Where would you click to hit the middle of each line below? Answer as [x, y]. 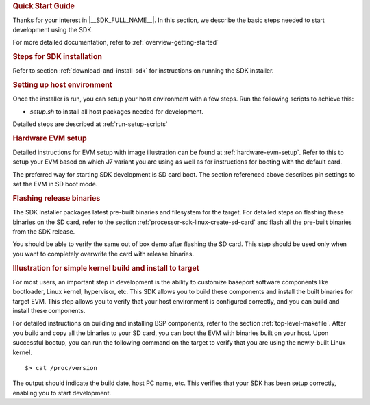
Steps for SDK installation [58, 56]
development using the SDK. [53, 29]
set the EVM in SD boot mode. [55, 184]
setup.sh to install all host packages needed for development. [117, 111]
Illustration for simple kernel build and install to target [106, 268]
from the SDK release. [44, 231]
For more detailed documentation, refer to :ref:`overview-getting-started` [116, 42]
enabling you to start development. [62, 393]
